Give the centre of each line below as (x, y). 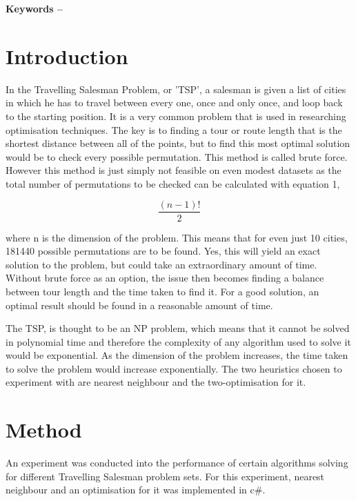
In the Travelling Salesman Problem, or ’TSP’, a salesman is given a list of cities (176, 89)
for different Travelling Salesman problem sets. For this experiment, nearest (165, 476)
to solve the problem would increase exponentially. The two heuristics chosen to (174, 368)
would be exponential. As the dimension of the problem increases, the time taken (177, 355)
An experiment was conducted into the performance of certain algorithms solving (177, 463)
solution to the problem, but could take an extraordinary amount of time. (161, 264)
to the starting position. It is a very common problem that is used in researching (176, 116)
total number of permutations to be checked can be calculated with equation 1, (173, 183)
